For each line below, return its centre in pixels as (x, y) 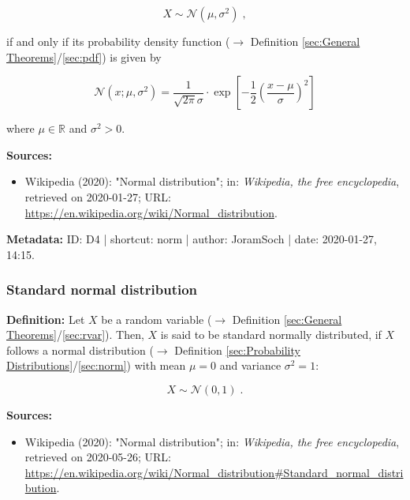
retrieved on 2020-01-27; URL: (98, 196)
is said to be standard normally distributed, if (271, 335)
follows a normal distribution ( (80, 350)
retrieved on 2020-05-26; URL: (98, 457)
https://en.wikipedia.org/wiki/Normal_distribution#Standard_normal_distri (214, 472)
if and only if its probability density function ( (118, 41)
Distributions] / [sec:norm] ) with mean (96, 365)
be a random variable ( (157, 319)
